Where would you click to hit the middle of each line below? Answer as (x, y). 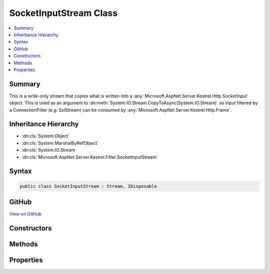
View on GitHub (25, 214)
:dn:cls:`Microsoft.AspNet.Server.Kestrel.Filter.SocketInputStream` (90, 157)
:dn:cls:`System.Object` (46, 136)
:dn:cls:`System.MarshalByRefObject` (60, 143)
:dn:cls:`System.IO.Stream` (49, 150)
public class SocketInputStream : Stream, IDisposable (88, 186)
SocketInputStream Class (63, 13)
